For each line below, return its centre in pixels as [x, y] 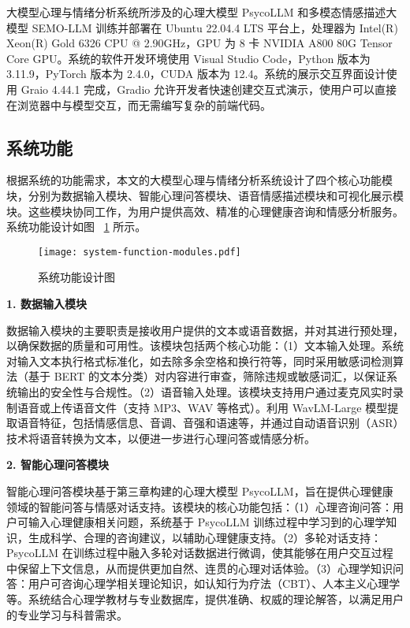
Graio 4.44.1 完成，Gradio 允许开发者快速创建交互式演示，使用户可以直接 [209, 89]
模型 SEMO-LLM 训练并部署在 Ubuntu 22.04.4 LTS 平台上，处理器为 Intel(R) [202, 27]
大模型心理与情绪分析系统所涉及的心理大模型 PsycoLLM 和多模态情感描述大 [202, 12]
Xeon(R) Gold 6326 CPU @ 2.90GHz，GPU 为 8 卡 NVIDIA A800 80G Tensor [199, 43]
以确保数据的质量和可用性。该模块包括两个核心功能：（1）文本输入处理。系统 [205, 346]
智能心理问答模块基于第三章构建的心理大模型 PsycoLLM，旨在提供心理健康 [200, 491]
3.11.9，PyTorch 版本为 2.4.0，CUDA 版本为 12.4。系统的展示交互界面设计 [196, 74]
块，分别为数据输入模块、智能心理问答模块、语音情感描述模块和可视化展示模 [205, 195]
